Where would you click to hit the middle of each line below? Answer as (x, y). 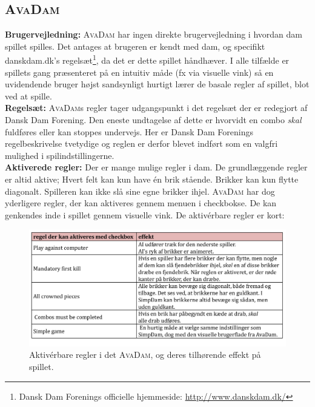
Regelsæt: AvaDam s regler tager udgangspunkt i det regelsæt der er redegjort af (156, 108)
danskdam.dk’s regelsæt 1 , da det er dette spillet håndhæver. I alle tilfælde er (147, 59)
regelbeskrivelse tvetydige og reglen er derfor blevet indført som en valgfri (141, 143)
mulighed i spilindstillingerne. (60, 155)
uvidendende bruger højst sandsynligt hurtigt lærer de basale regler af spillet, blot (157, 84)
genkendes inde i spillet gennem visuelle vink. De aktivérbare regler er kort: (145, 214)
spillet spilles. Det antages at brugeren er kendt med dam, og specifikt (135, 46)
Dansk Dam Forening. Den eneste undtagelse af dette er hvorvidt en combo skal (153, 120)
